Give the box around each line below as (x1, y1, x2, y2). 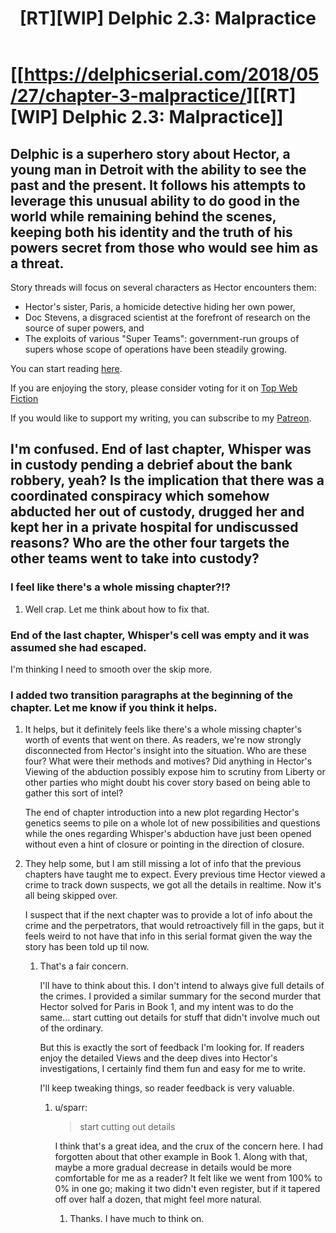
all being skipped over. (24, 890, 118, 902)
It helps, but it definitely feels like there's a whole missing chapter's (24, 723, 302, 736)
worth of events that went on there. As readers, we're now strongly (24, 734, 302, 746)
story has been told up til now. (24, 941, 150, 953)
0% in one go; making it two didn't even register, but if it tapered (54, 1183, 321, 1195)
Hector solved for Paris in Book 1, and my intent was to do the (39, 1001, 294, 1013)
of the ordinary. (39, 1022, 104, 1034)
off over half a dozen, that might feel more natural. (54, 1193, 262, 1206)
